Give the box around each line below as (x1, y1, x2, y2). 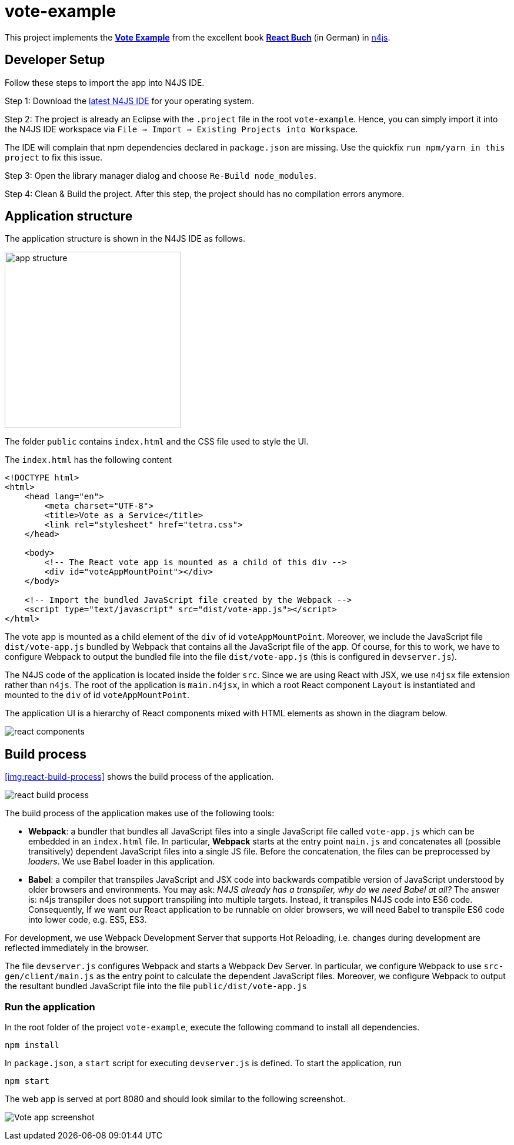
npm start (5, 1076, 49, 1086)
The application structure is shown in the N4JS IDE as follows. (5, 233, 245, 244)
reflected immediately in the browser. (5, 943, 149, 953)
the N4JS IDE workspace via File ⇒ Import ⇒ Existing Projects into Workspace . (5, 123, 358, 134)
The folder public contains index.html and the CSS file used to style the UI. (5, 436, 309, 447)
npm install (5, 1040, 59, 1050)
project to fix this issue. (5, 152, 103, 162)
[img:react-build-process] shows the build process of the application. (5, 772, 274, 782)
